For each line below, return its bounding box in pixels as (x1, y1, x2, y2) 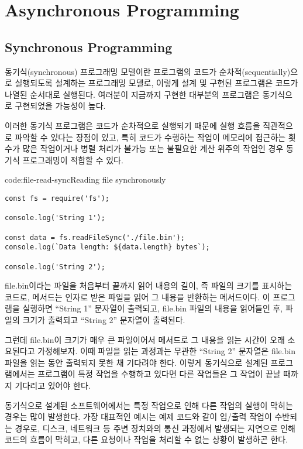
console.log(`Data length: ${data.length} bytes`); (5, 243, 210, 252)
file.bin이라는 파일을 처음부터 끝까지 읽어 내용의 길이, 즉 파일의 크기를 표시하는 (5, 279, 292, 292)
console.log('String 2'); (5, 262, 105, 271)
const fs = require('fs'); (5, 194, 109, 203)
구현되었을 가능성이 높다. (15, 100, 106, 112)
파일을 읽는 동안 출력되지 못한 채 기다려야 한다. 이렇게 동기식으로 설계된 (5, 356, 268, 368)
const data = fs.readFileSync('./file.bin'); (5, 233, 185, 242)
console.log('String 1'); (5, 214, 105, 222)
